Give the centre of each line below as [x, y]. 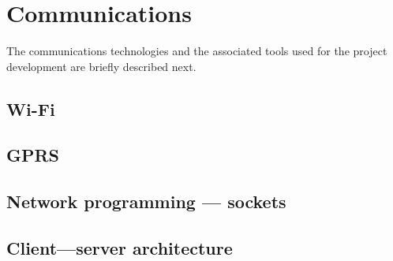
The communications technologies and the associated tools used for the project [197, 51]
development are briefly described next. [101, 66]
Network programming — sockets [146, 201]
